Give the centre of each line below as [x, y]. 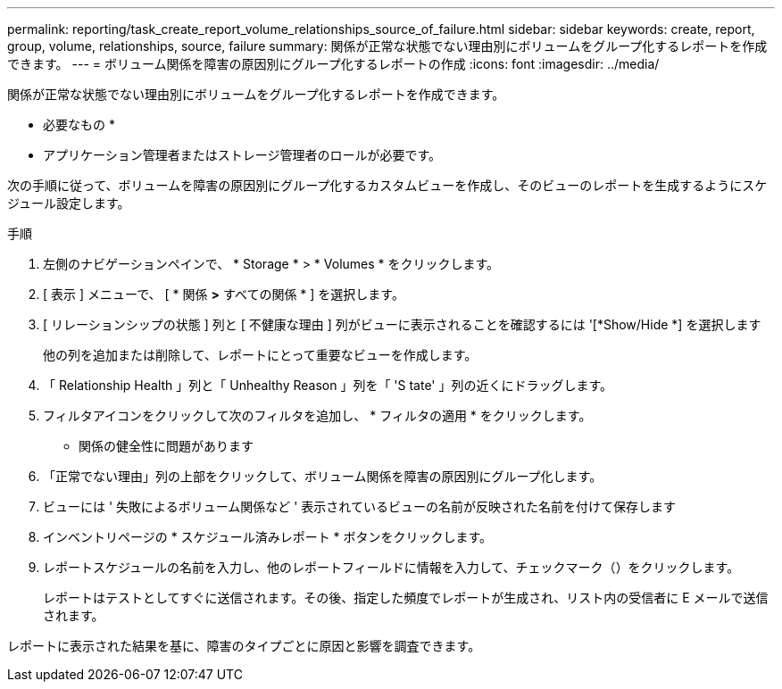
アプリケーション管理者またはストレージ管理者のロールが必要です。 [242, 155]
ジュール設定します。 [69, 203]
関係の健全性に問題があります [166, 446]
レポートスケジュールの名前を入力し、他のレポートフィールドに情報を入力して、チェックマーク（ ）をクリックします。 [391, 567]
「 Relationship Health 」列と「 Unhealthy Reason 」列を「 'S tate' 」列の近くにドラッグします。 [328, 385]
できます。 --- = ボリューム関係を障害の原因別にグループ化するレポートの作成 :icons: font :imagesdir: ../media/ [333, 64]
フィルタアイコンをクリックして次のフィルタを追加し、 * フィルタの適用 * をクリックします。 [317, 415]
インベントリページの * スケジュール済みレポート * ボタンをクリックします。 [268, 537]
